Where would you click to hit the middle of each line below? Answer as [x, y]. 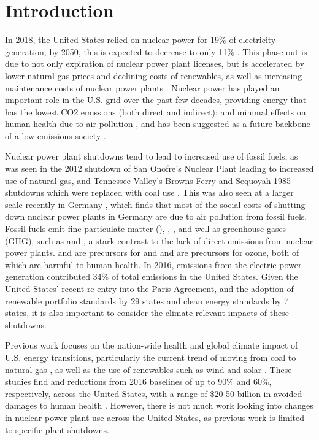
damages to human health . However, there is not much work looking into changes [159, 405]
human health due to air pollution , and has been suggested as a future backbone [158, 124]
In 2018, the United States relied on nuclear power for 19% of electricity [140, 40]
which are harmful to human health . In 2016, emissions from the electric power [153, 264]
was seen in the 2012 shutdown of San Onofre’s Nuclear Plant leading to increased [159, 168]
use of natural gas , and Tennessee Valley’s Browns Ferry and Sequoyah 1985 [148, 180]
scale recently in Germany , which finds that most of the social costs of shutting [155, 204]
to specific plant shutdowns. [57, 429]
